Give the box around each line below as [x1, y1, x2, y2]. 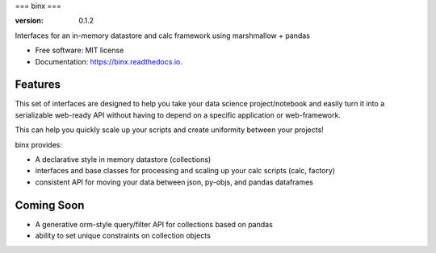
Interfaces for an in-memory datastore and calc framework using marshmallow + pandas [15, 31, 311, 40]
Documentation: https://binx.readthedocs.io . [35, 56, 183, 66]
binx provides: [15, 139, 62, 149]
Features [15, 77, 61, 92]
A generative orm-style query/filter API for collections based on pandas [35, 219, 274, 229]
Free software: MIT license [35, 45, 124, 56]
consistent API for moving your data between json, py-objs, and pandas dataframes [35, 177, 314, 187]
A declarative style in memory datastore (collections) [35, 155, 212, 164]
